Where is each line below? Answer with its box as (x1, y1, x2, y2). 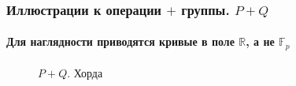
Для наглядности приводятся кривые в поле (6, 33, 235, 50)
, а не (246, 33, 275, 50)
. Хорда (67, 64, 103, 80)
